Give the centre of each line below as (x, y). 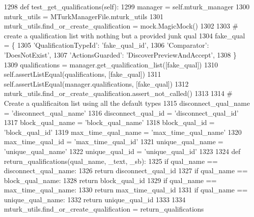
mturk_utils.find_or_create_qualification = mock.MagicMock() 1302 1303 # (121, 26)
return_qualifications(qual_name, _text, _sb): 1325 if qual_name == (111, 161)
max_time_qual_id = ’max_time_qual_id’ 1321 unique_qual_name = (114, 141)
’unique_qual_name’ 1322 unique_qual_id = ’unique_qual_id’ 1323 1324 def (122, 151)
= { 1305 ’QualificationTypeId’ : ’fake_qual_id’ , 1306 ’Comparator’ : (107, 45)
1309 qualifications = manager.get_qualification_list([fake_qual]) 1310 (111, 64)
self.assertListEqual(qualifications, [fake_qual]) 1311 (83, 74)
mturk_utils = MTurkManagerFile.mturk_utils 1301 (84, 16)
